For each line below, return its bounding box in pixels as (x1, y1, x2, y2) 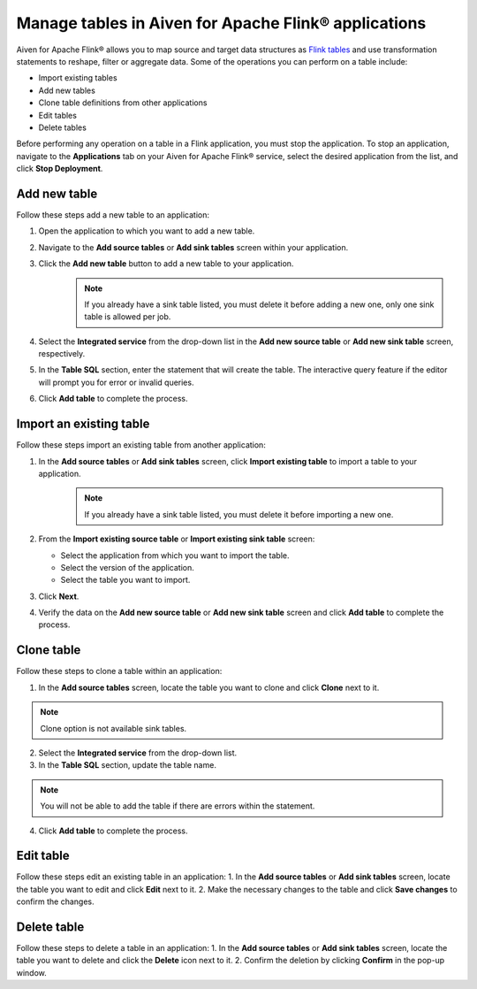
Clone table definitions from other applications (38, 97, 208, 108)
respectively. (38, 349, 86, 359)
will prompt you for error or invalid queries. (38, 377, 194, 387)
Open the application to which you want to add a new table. (38, 226, 255, 236)
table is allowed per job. (84, 311, 171, 322)
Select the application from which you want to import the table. (60, 549, 291, 561)
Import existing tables (38, 73, 118, 83)
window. (16, 967, 48, 977)
